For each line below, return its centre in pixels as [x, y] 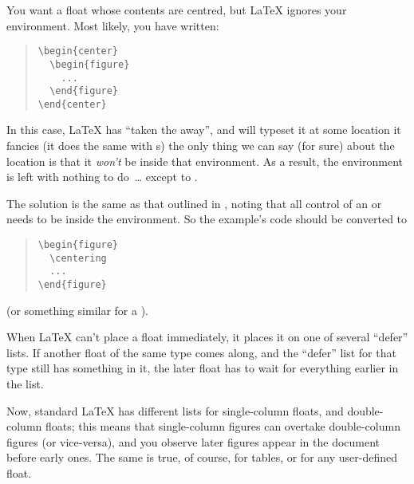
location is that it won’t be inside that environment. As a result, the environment [205, 161]
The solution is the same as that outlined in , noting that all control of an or [194, 203]
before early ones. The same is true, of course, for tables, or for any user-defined [202, 457]
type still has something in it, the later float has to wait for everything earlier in [203, 368]
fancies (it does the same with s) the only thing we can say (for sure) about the [201, 146]
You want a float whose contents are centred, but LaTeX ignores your [177, 10]
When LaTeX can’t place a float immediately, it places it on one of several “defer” [207, 337]
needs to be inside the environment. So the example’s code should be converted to [207, 219]
